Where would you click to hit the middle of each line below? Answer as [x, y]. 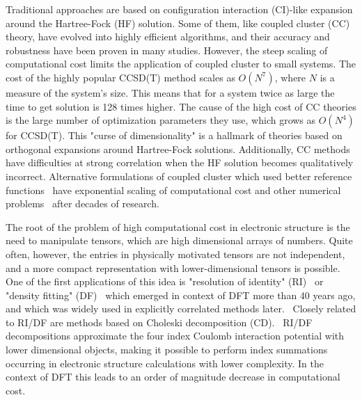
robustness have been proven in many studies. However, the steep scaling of [167, 50]
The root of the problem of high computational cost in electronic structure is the [178, 226]
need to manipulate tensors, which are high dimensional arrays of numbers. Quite [179, 240]
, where [290, 77]
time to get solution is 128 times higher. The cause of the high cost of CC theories [181, 106]
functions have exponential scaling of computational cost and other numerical [173, 190]
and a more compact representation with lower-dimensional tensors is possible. [173, 267]
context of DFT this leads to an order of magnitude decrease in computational [173, 377]
